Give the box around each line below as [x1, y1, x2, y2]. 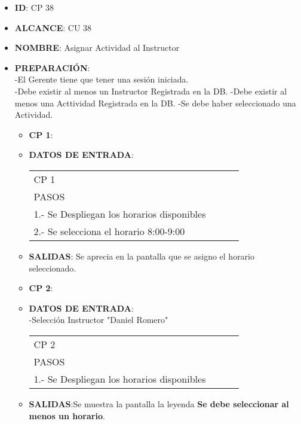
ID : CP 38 [14, 1, 54, 13]
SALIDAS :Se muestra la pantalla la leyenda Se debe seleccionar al [29, 397, 289, 410]
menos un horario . [29, 409, 105, 422]
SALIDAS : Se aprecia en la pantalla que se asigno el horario [29, 249, 254, 262]
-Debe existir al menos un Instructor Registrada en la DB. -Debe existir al [14, 84, 287, 97]
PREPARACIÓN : [14, 61, 90, 74]
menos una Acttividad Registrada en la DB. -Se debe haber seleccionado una [14, 96, 296, 109]
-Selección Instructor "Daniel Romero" [29, 313, 168, 326]
